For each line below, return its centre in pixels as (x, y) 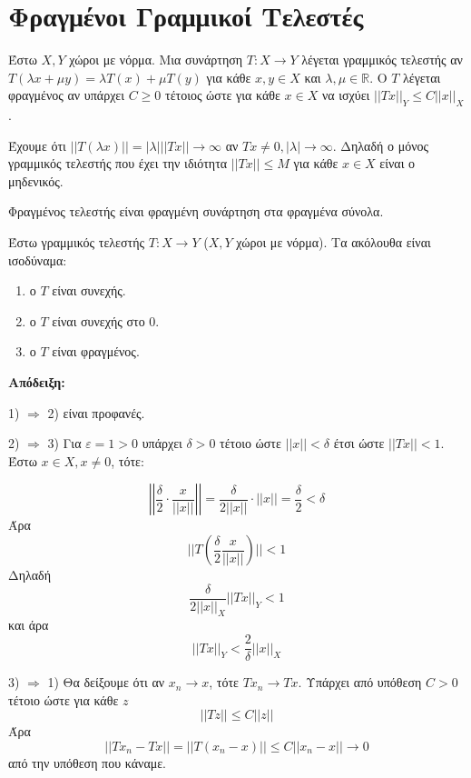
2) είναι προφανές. (96, 412)
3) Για (64, 443)
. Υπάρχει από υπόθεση (360, 682)
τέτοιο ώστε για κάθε (64, 699)
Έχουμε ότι (37, 145)
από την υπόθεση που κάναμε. (87, 762)
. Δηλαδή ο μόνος (381, 145)
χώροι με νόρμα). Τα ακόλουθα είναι (334, 242)
